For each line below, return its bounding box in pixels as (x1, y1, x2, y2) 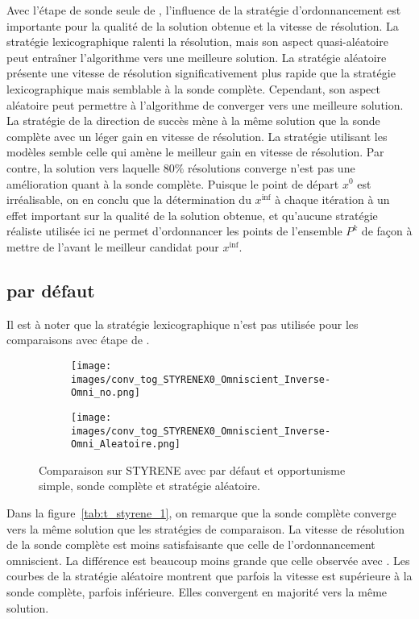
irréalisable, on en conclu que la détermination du (6, 191, 251, 208)
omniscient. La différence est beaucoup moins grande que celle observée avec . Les (6, 551, 410, 568)
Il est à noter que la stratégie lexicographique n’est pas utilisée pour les (6, 315, 359, 332)
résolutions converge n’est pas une (188, 159, 355, 176)
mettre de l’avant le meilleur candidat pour (6, 238, 219, 255)
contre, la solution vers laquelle (6, 159, 160, 176)
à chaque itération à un (275, 191, 390, 208)
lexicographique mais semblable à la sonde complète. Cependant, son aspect (6, 80, 380, 97)
